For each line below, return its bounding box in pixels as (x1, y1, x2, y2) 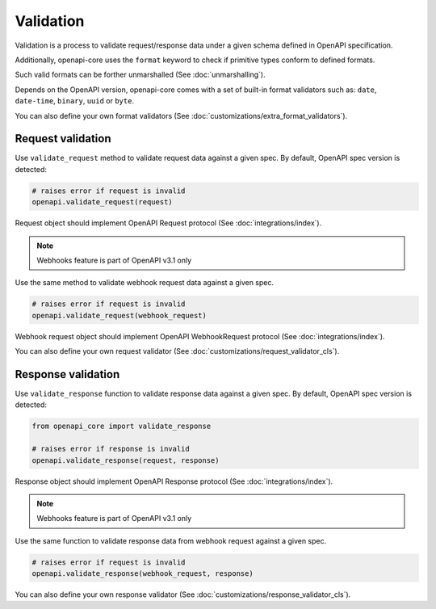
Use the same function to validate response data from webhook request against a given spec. (15, 535, 327, 545)
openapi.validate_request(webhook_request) (31, 311, 208, 320)
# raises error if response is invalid (31, 444, 190, 454)
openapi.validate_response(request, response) (31, 456, 220, 464)
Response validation (15, 367, 120, 381)
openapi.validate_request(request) (31, 198, 173, 207)
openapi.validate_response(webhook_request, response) (31, 569, 254, 578)
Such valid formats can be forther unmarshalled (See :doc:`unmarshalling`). (15, 69, 266, 80)
